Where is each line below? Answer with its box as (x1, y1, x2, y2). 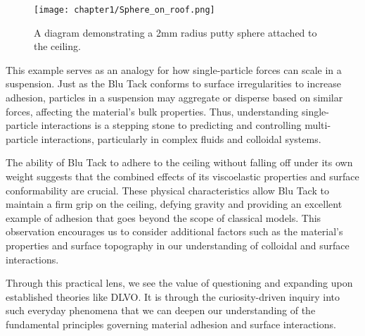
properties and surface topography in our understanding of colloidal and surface (6, 237, 350, 252)
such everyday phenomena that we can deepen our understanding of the (6, 303, 316, 318)
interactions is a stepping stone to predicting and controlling (41, 118, 302, 132)
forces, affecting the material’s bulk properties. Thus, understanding (6, 104, 299, 118)
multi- (305, 118, 331, 132)
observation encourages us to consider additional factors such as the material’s (6, 224, 343, 239)
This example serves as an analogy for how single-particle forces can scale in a (6, 62, 342, 77)
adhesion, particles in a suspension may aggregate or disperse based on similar (6, 90, 343, 105)
